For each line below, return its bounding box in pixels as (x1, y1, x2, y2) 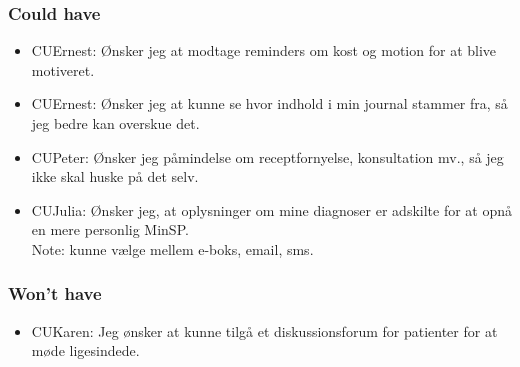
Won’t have (8, 281, 102, 306)
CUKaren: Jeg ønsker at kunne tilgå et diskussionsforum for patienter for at (31, 320, 498, 341)
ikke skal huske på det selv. (31, 166, 199, 187)
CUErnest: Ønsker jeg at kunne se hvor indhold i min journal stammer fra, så (31, 93, 508, 114)
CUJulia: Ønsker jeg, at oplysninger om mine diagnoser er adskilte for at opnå (31, 199, 513, 220)
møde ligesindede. (31, 340, 140, 361)
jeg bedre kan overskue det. (31, 113, 200, 133)
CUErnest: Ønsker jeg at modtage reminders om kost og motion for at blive (31, 40, 497, 61)
